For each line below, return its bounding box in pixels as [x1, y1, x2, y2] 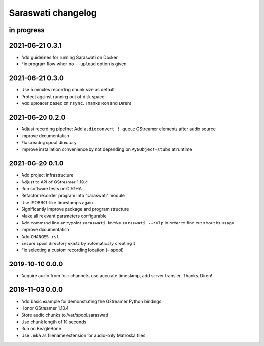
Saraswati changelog [9, 7, 97, 18]
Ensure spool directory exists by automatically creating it [21, 241, 135, 246]
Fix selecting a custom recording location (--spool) [21, 247, 124, 253]
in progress [9, 26, 45, 34]
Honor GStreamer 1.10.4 [21, 305, 69, 311]
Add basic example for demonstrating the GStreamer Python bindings [21, 298, 162, 305]
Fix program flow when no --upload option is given [21, 61, 127, 67]
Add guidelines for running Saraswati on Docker [21, 54, 118, 61]
